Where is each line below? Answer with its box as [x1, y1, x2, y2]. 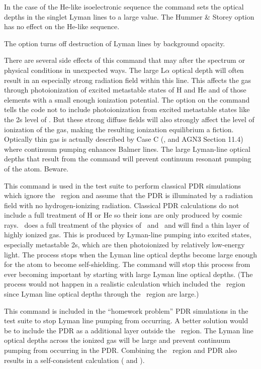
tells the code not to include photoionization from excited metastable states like [4, 104, 250, 115]
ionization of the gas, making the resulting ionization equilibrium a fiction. [4, 124, 234, 134]
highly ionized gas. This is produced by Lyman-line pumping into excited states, [4, 229, 251, 240]
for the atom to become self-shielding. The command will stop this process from [4, 259, 250, 269]
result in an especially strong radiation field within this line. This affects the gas [4, 74, 251, 85]
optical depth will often [172, 64, 244, 75]
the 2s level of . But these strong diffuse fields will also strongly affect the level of [4, 114, 254, 124]
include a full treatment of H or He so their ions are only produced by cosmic [4, 210, 242, 220]
